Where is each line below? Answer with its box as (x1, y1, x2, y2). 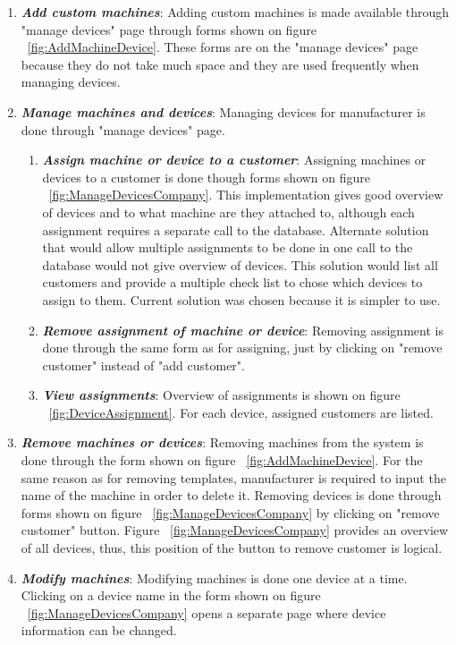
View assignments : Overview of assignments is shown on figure (42, 386, 401, 404)
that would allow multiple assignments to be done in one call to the (42, 238, 413, 257)
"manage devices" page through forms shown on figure (21, 20, 317, 38)
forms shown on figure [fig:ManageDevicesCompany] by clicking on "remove (21, 503, 440, 522)
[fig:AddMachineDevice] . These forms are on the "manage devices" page (27, 38, 418, 56)
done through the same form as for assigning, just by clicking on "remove (42, 338, 443, 357)
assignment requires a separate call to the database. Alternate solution (42, 220, 429, 239)
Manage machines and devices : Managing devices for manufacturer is (21, 102, 426, 121)
